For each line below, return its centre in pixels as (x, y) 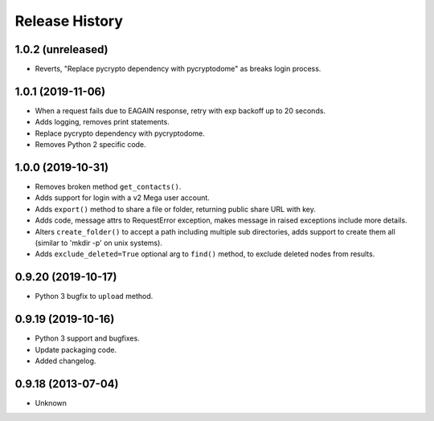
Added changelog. (66, 361)
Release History (69, 21)
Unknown (51, 403)
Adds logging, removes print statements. (102, 122)
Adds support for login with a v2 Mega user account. (123, 198)
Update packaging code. (76, 349)
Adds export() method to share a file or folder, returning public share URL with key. (176, 209)
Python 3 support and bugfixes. (87, 338)
